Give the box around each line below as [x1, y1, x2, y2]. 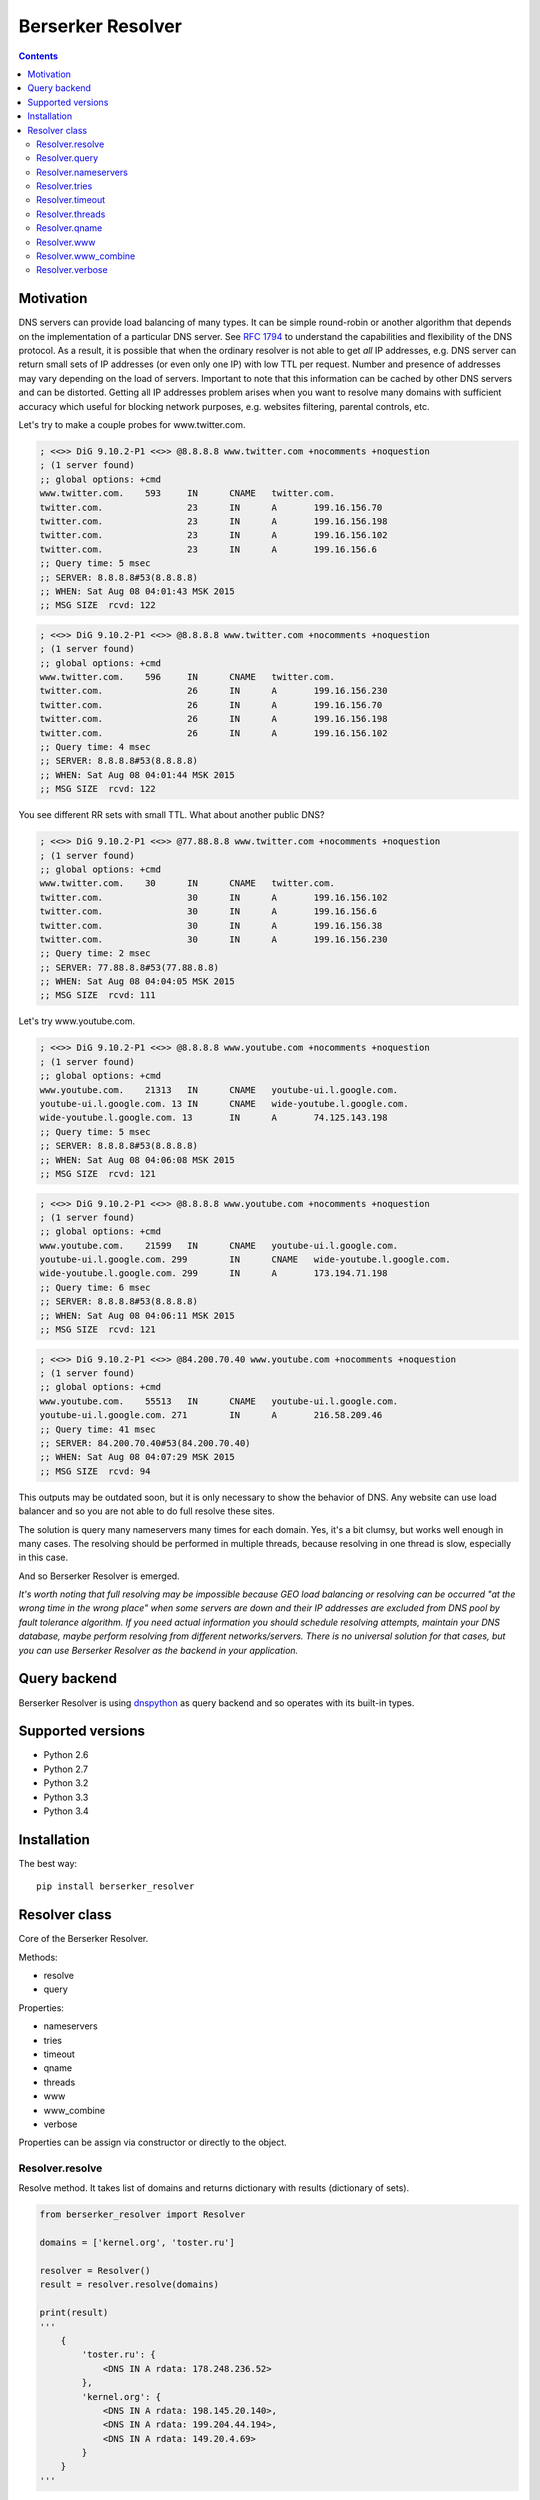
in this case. [18, 1551, 69, 1564]
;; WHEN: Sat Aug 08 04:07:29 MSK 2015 [39, 1451, 235, 1463]
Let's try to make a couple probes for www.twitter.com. [18, 419, 246, 431]
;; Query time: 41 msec [39, 1423, 157, 1435]
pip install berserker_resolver [36, 1881, 195, 1892]
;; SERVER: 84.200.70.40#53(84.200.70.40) [39, 1437, 251, 1449]
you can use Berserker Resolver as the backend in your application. [18, 1644, 299, 1656]
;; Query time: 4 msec [39, 741, 151, 753]
